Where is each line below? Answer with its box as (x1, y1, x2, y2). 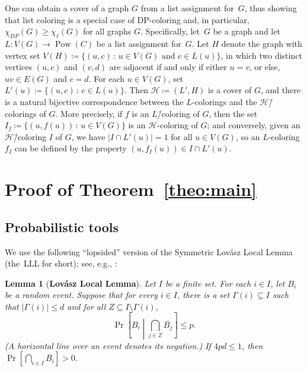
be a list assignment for (96, 37, 181, 49)
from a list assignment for (140, 2, 234, 14)
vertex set (5, 49, 40, 61)
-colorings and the (191, 95, 257, 107)
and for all (67, 300, 106, 312)
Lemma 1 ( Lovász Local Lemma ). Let (5, 277, 156, 289)
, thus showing (244, 2, 297, 14)
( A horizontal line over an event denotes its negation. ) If (5, 339, 211, 351)
